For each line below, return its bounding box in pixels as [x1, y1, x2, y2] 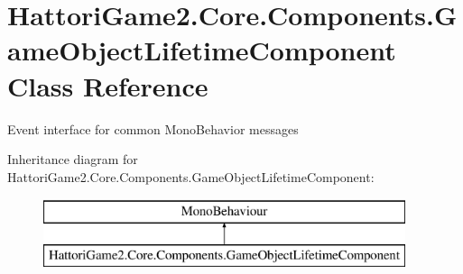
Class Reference [7, 67, 208, 104]
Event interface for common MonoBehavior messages [7, 119, 299, 138]
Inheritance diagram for [7, 150, 138, 169]
